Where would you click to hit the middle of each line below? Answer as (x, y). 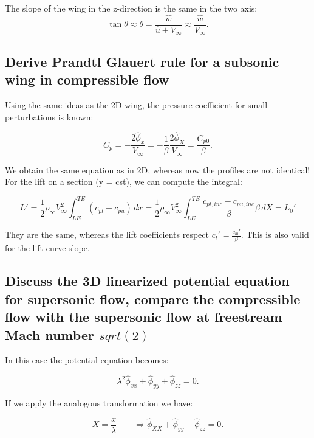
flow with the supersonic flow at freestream (144, 317)
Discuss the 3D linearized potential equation (147, 281)
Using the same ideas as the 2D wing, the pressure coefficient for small (136, 104)
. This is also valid (275, 235)
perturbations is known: (49, 116)
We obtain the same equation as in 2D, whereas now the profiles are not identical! (158, 169)
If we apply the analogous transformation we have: (99, 403)
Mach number (49, 334)
